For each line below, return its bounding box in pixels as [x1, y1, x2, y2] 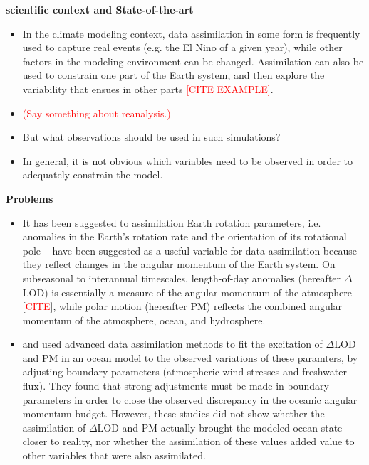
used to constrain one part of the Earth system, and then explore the [22, 68, 325, 82]
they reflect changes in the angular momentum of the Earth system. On [22, 257, 336, 272]
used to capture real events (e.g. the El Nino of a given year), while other [22, 40, 343, 55]
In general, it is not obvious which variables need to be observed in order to [22, 153, 353, 168]
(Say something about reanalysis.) [22, 105, 171, 120]
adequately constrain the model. [22, 167, 163, 182]
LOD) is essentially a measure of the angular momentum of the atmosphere [22, 284, 352, 299]
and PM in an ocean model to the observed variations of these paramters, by [22, 350, 358, 365]
